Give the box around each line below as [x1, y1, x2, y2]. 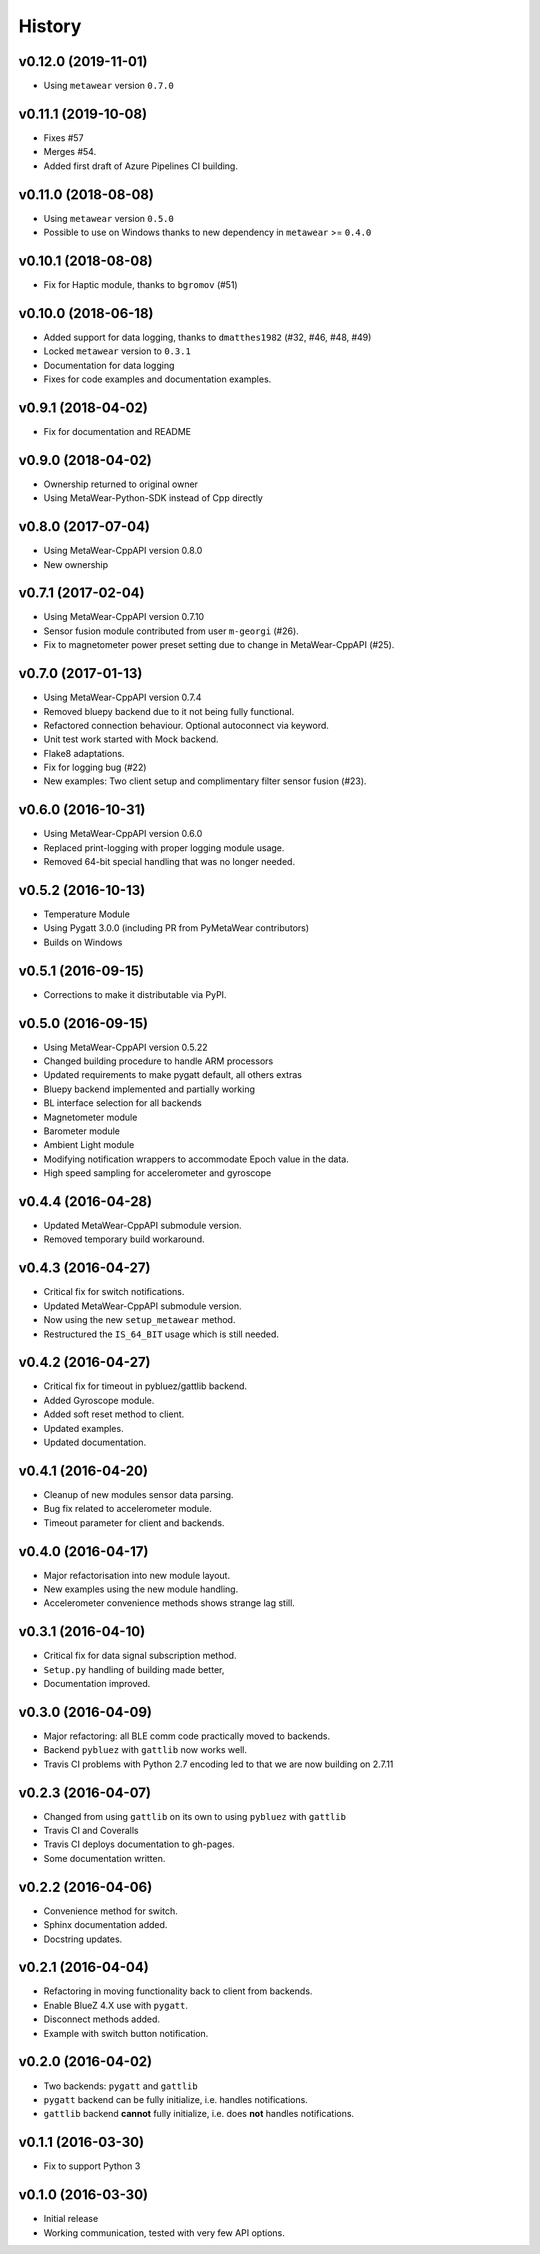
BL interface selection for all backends [43, 1097, 202, 1109]
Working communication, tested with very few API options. [43, 2226, 285, 2239]
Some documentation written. [43, 1852, 166, 1864]
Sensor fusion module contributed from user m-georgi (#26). [43, 625, 299, 637]
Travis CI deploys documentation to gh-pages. [43, 1838, 235, 1850]
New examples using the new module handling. [43, 1583, 239, 1595]
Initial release [43, 2213, 99, 2225]
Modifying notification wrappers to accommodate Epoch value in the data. [43, 1153, 349, 1165]
